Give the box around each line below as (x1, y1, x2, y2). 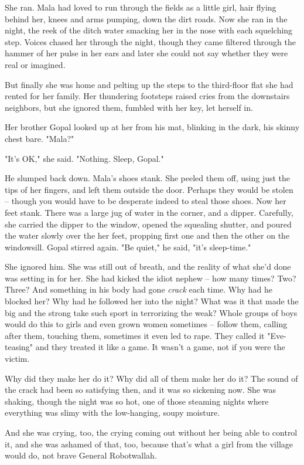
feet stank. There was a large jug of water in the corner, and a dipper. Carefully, (5, 206, 293, 218)
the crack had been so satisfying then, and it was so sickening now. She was (5, 383, 276, 396)
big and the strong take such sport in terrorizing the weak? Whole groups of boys (5, 306, 298, 318)
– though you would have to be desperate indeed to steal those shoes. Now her (5, 195, 286, 207)
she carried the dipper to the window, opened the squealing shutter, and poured (5, 218, 292, 230)
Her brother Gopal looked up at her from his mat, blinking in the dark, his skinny (5, 121, 300, 133)
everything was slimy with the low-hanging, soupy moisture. (5, 406, 220, 419)
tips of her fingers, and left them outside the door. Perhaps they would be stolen (5, 183, 293, 195)
